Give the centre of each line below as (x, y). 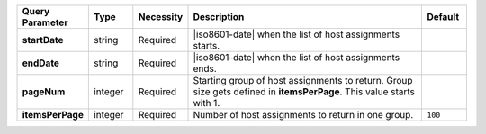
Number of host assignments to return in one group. (303, 115)
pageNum (44, 92)
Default (443, 17)
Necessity (161, 17)
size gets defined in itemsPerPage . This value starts (304, 92)
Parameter (45, 22)
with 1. (207, 103)
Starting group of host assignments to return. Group (303, 80)
